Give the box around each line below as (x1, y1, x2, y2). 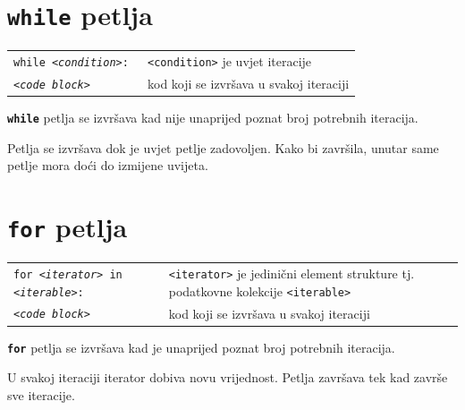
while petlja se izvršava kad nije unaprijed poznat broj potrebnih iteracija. (7, 108, 418, 127)
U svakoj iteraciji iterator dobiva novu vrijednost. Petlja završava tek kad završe (7, 368, 448, 387)
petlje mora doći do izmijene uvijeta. (7, 156, 208, 175)
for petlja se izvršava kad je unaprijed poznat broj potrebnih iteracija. (7, 337, 395, 356)
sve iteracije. (7, 385, 75, 404)
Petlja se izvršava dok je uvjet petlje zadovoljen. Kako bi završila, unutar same (7, 138, 439, 157)
